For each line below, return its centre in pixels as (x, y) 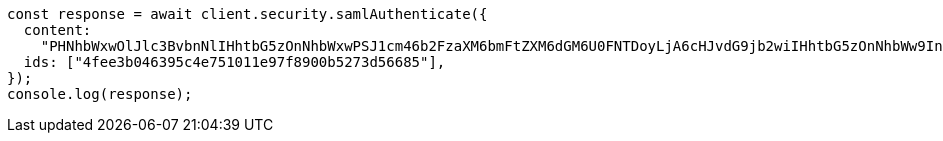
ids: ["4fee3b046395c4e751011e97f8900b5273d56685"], (234, 62)
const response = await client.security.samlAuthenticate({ (247, 14)
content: (57, 30)
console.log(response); (100, 94)
